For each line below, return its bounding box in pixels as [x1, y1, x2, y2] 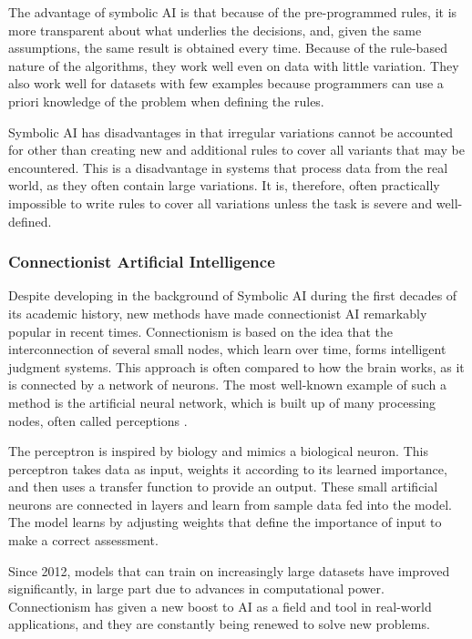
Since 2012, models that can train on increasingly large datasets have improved [8, 561, 450, 580]
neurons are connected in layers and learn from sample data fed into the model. [8, 494, 452, 513]
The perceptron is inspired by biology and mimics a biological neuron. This [8, 441, 428, 461]
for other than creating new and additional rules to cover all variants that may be [8, 140, 465, 159]
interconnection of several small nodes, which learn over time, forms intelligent [8, 340, 446, 359]
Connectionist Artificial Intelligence [8, 250, 275, 273]
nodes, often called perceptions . [8, 411, 188, 430]
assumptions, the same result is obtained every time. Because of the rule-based [8, 38, 447, 57]
